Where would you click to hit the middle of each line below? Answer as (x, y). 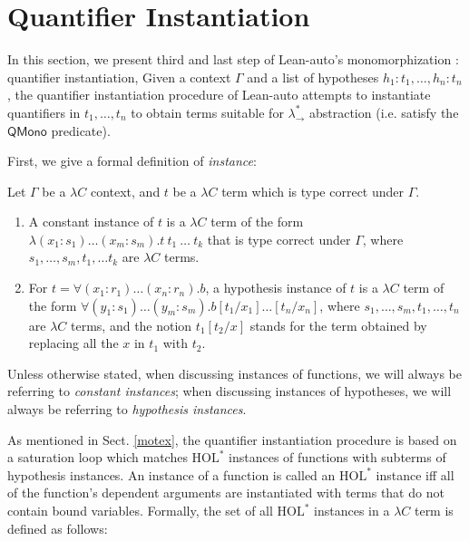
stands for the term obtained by (338, 325)
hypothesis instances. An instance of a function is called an (171, 474)
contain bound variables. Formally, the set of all (140, 510)
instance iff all (415, 474)
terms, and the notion (132, 325)
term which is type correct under (313, 191)
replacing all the (73, 343)
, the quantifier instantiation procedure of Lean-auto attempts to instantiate (219, 95)
